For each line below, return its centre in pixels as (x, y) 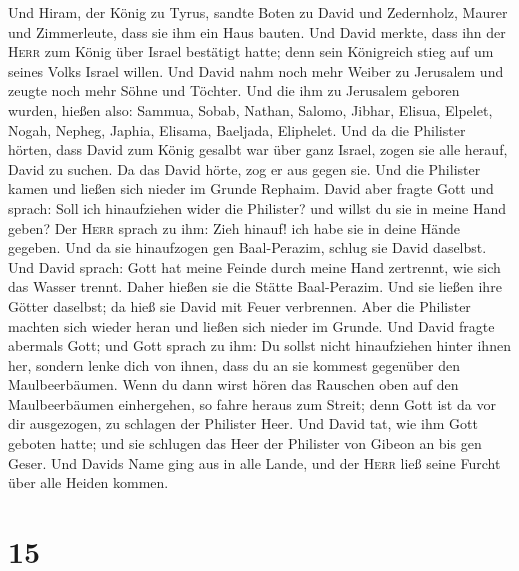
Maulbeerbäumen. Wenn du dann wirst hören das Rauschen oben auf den (233, 384)
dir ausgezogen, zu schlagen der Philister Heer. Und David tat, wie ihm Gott (243, 423)
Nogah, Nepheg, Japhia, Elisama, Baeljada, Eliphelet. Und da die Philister (237, 129)
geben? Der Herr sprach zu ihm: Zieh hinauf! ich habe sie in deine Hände (234, 227)
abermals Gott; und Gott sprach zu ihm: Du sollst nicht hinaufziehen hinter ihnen (259, 345)
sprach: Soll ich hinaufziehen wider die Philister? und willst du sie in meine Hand (257, 207)
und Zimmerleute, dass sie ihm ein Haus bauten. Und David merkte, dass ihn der (257, 31)
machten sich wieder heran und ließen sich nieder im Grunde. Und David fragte (251, 325)
